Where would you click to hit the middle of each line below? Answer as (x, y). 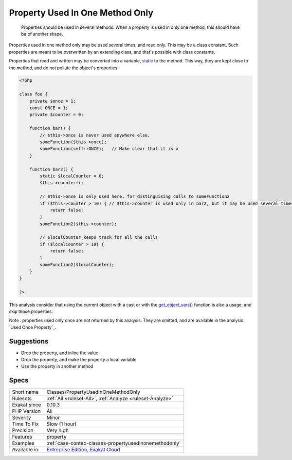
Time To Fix (25, 424)
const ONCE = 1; (49, 108)
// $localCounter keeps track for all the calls (99, 237)
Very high (58, 430)
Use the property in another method (57, 366)
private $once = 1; (53, 101)
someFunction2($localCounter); (77, 265)
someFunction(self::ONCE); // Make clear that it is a (109, 149)
